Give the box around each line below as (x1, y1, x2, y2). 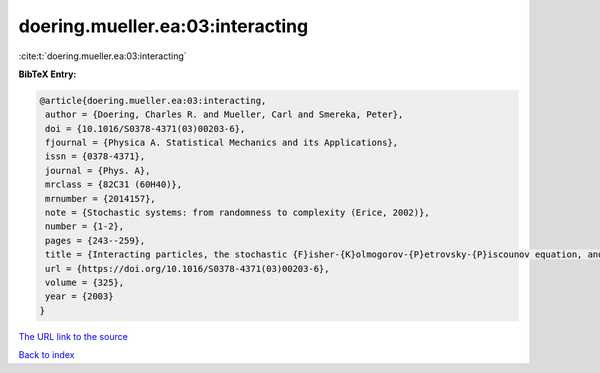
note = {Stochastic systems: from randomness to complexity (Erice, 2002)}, (45, 207, 430, 219)
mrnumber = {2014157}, (45, 193, 157, 204)
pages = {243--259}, (45, 235, 146, 246)
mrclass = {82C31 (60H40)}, (45, 179, 183, 190)
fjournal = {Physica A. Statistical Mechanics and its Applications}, (45, 137, 399, 149)
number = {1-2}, (45, 221, 125, 232)
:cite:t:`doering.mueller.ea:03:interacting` (18, 50, 187, 62)
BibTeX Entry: (18, 68, 77, 80)
